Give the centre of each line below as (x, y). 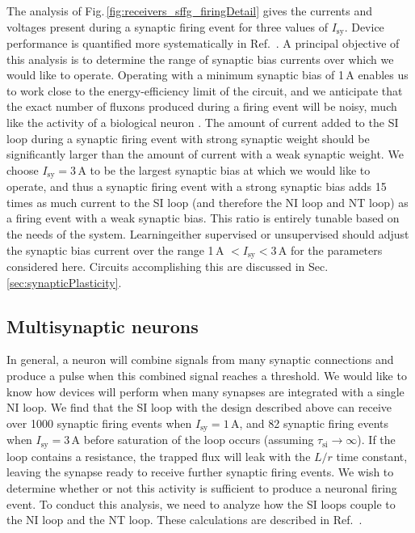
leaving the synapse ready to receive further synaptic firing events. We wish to (200, 472)
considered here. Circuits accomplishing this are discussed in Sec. (168, 266)
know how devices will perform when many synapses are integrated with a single (205, 391)
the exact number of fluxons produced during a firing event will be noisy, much (202, 106)
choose (23, 169)
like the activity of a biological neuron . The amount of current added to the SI (203, 123)
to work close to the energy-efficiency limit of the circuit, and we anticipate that (205, 90)
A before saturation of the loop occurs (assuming (193, 440)
